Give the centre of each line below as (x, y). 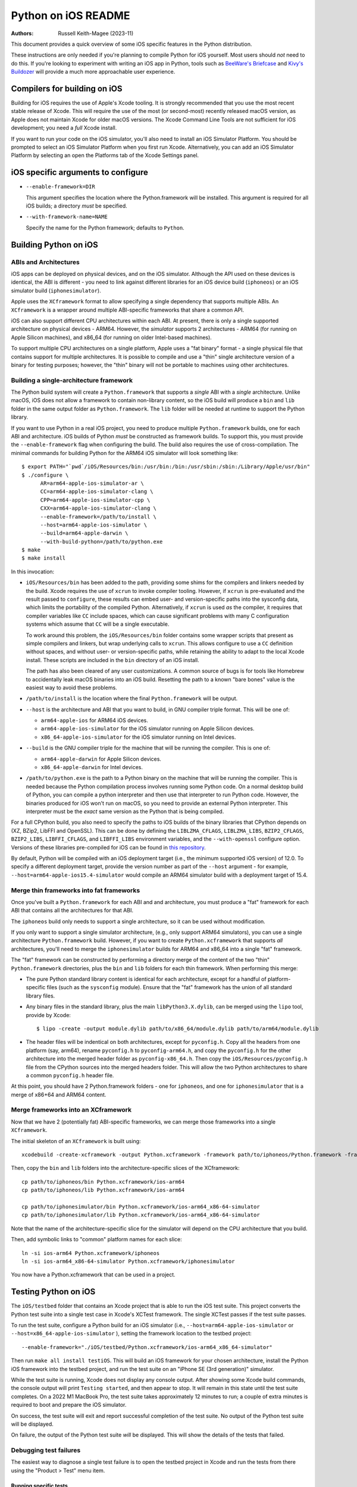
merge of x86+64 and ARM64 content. (59, 1094)
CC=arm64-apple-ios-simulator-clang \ (97, 492)
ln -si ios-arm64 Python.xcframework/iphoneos (91, 1253)
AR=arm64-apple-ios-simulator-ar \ (92, 483)
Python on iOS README (71, 15)
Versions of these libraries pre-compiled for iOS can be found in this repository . (109, 847)
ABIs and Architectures (45, 262)
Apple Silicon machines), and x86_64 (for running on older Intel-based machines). (112, 337)
